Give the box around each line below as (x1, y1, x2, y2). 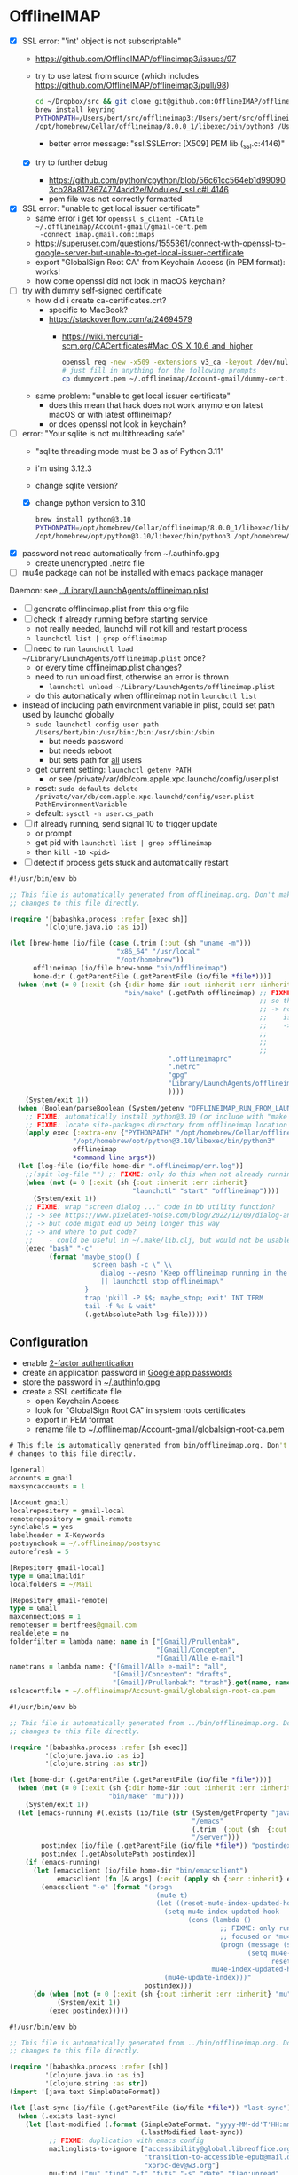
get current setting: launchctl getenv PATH (35, 764, 192, 774)
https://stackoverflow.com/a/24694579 (48, 314, 192, 325)
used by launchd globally (21, 709, 114, 719)
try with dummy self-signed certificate (21, 286, 162, 296)
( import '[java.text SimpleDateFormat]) (9, 2087, 161, 2096)
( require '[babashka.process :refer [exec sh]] (9, 915, 189, 923)
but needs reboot (48, 745, 113, 756)
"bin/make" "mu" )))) (107, 1792, 184, 1802)
